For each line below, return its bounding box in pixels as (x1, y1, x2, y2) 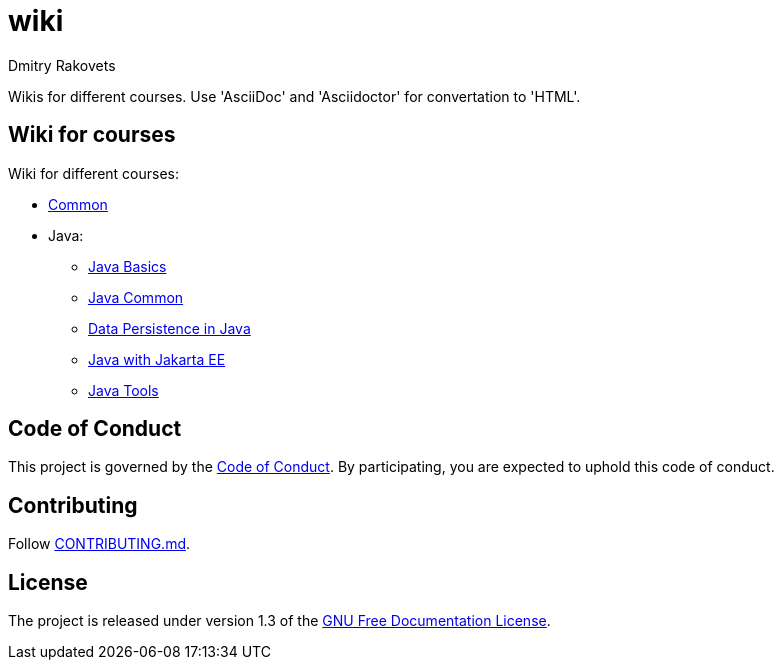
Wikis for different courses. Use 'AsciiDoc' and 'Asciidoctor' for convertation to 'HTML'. (8, 87, 581, 105)
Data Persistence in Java (88, 319, 251, 337)
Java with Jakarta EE (88, 350, 226, 368)
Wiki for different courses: (8, 164, 180, 182)
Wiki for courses (8, 122, 176, 148)
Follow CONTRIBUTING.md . (8, 535, 191, 553)
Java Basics (88, 257, 167, 275)
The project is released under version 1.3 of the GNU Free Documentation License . (8, 612, 551, 630)
